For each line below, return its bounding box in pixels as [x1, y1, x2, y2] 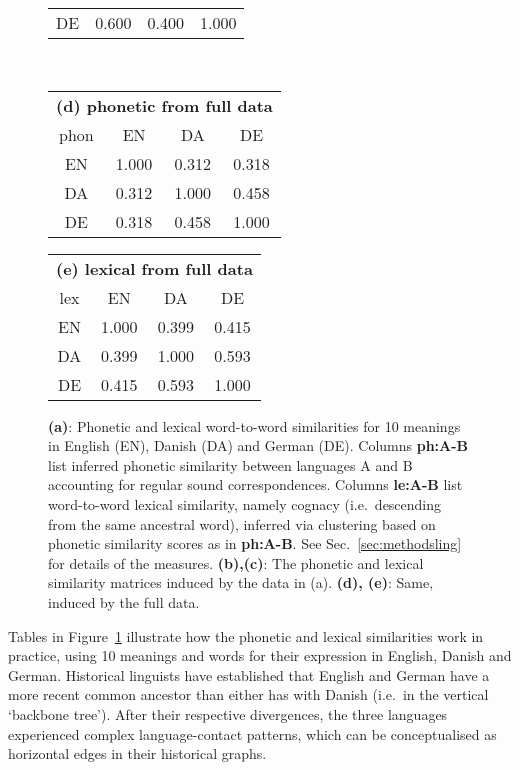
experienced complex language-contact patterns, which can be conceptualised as [8, 723, 497, 744]
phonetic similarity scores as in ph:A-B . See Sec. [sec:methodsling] [48, 533, 462, 554]
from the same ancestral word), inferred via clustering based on [48, 513, 436, 534]
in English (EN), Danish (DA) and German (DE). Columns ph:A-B [48, 435, 469, 456]
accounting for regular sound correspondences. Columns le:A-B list [48, 474, 463, 495]
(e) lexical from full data [56, 256, 253, 280]
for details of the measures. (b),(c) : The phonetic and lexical [48, 552, 424, 573]
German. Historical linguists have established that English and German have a [8, 664, 490, 685]
